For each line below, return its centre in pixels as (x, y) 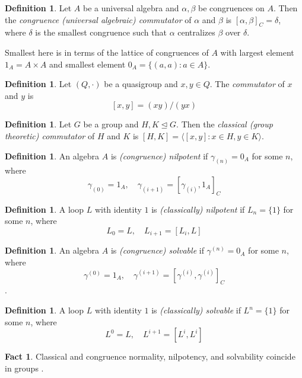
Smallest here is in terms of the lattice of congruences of (107, 52)
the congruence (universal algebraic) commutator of (98, 19)
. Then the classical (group (225, 124)
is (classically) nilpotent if (198, 209)
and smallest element (88, 64)
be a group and (111, 124)
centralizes (196, 32)
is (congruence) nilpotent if (159, 156)
